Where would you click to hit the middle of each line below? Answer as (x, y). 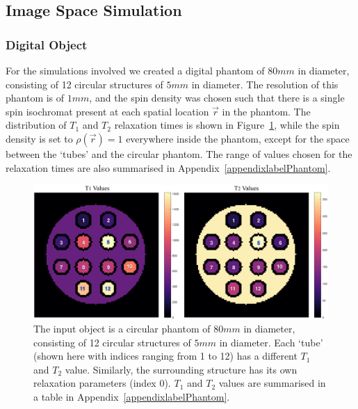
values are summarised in (272, 383)
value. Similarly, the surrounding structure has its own (181, 369)
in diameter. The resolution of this (265, 84)
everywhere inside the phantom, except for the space (238, 138)
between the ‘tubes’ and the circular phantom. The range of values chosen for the (179, 153)
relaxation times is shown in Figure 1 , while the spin (227, 125)
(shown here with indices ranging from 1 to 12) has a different (165, 356)
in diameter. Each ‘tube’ (271, 342)
